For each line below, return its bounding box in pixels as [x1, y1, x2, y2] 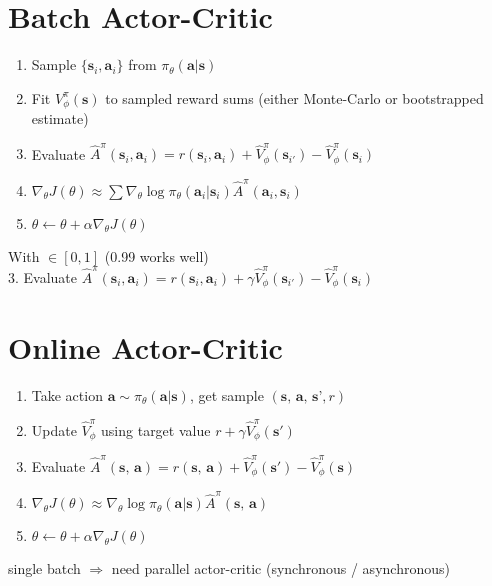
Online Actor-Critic [8, 326, 283, 367]
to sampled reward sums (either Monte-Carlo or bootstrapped [105, 87, 484, 108]
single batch [8, 558, 81, 579]
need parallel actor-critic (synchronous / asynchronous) [111, 558, 450, 579]
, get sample [189, 384, 264, 405]
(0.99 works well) [104, 245, 209, 266]
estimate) [31, 108, 89, 129]
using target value [101, 419, 211, 440]
